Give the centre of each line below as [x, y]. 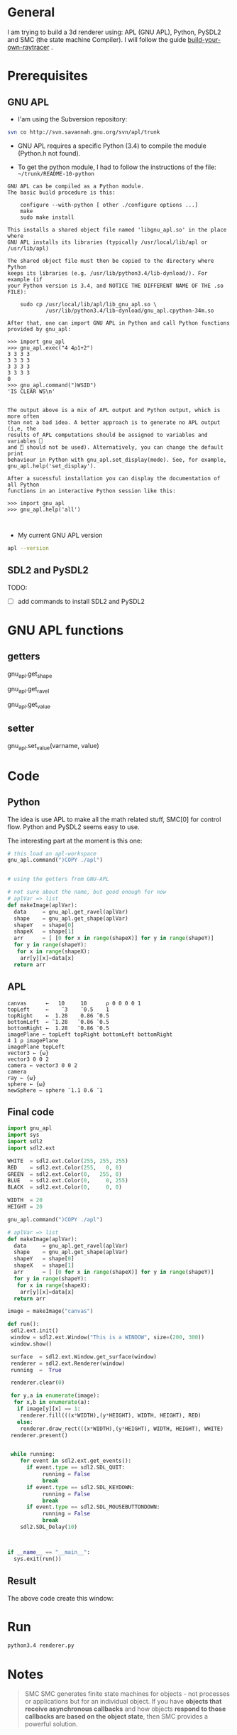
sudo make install [47, 217]
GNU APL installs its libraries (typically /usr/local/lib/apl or [108, 242]
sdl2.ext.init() [34, 1331]
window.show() [31, 1344]
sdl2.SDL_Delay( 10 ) [49, 1527]
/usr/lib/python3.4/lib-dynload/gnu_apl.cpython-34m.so [129, 310]
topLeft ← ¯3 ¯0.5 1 [59, 1010]
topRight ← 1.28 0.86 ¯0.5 [59, 1016]
